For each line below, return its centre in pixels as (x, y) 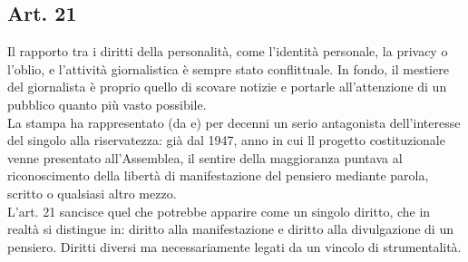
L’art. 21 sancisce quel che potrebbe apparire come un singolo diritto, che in (219, 211)
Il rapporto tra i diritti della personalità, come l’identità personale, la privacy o (228, 51)
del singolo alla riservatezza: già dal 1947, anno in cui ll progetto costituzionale (226, 140)
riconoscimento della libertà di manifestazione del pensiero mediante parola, (218, 175)
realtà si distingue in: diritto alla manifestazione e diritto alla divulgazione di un (230, 229)
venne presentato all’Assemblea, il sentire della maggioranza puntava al (205, 157)
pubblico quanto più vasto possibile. (107, 104)
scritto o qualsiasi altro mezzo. (92, 193)
